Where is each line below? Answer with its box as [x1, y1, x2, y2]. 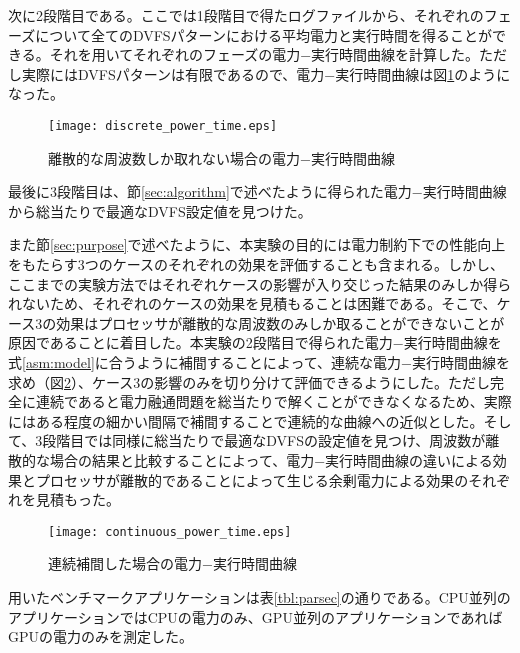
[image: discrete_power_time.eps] [48, 118, 278, 133]
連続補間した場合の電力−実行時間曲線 [48, 553, 297, 574]
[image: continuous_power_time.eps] [48, 524, 292, 539]
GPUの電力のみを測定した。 [8, 626, 194, 647]
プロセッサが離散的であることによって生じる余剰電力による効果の [35, 469, 469, 490]
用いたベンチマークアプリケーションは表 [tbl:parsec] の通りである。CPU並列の [8, 586, 511, 607]
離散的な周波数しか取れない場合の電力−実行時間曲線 [48, 147, 395, 168]
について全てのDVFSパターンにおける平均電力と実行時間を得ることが [35, 24, 492, 45]
